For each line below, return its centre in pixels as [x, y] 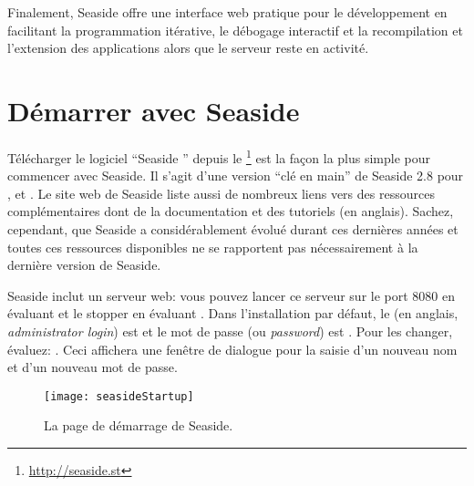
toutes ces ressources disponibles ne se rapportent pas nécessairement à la [213, 247]
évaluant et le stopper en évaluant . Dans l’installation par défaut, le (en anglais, [233, 313]
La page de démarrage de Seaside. [139, 425]
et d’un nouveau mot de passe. [93, 367]
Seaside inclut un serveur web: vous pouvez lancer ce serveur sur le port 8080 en [232, 295]
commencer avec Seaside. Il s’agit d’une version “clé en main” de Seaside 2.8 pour [236, 176]
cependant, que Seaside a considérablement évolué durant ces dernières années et [233, 228]
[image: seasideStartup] [119, 396]
